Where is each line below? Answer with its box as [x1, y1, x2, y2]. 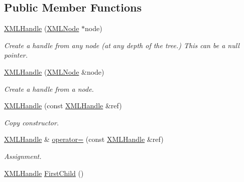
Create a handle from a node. [4, 83, 94, 94]
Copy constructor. [4, 117, 59, 127]
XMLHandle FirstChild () [4, 167, 84, 178]
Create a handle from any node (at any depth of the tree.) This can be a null [4, 40, 239, 50]
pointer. [4, 50, 28, 60]
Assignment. [4, 150, 42, 161]
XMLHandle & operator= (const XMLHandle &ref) [4, 134, 164, 144]
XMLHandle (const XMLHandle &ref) [4, 100, 122, 111]
